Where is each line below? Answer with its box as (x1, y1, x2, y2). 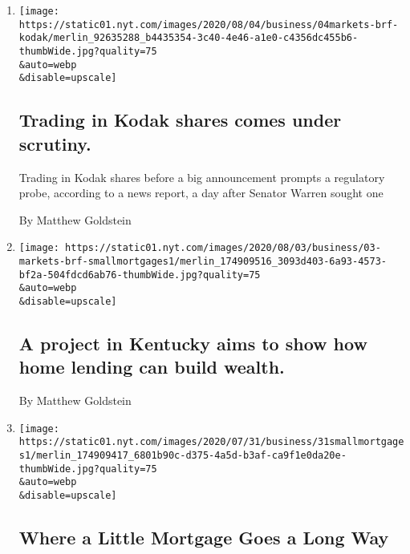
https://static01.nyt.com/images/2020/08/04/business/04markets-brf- (18, 18, 399, 30)
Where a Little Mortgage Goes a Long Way (18, 525, 389, 550)
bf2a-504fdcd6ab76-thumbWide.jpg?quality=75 (18, 269, 261, 281)
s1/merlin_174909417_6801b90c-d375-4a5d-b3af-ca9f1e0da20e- (18, 450, 347, 462)
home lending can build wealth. (18, 354, 285, 379)
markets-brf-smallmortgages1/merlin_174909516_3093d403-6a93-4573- (18, 255, 387, 267)
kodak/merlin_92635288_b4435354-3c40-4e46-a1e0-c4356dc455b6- (18, 32, 359, 44)
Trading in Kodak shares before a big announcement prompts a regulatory (18, 168, 385, 185)
